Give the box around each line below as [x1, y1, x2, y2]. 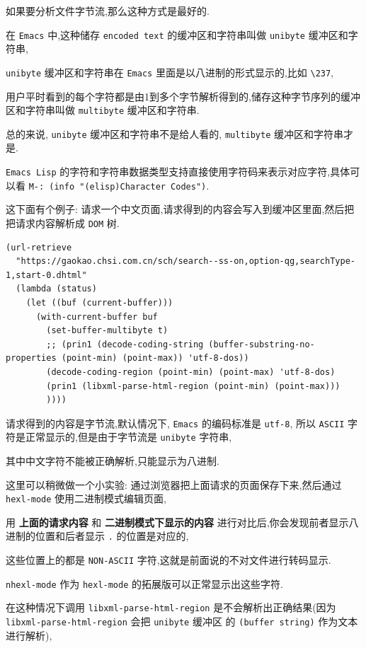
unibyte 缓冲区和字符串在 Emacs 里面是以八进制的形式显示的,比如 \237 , [6, 64, 334, 79]
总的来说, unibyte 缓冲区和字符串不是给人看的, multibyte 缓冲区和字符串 [6, 126, 344, 141]
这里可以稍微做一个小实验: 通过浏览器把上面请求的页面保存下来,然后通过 [6, 477, 342, 492]
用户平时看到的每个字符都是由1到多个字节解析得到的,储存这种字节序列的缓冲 [6, 88, 360, 103]
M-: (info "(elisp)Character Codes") [28, 181, 207, 192]
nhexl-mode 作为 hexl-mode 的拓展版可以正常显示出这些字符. [6, 576, 283, 591]
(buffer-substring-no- [208, 339, 315, 349]
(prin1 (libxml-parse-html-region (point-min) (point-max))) [46, 381, 341, 391]
